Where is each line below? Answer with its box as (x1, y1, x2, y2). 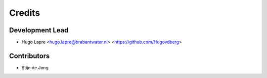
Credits (9, 7, 41, 18)
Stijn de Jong (21, 64, 49, 71)
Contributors (9, 52, 50, 60)
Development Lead (9, 26, 69, 34)
